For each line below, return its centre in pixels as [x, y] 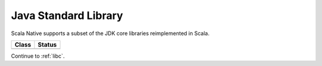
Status [47, 45]
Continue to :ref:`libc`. [38, 56]
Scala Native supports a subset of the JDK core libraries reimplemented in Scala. [110, 33]
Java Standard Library [67, 15]
